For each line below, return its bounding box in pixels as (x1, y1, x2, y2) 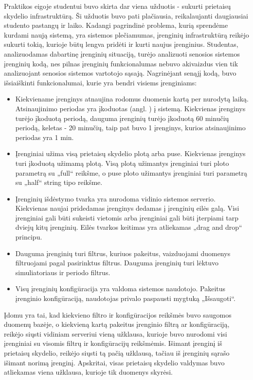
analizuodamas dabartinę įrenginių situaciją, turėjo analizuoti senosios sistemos (4, 48, 240, 59)
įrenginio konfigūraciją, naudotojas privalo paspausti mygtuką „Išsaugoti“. (15, 293, 235, 303)
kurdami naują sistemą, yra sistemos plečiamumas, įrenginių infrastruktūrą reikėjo (4, 29, 249, 40)
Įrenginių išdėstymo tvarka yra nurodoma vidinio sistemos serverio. (15, 193, 216, 203)
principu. (15, 232, 42, 242)
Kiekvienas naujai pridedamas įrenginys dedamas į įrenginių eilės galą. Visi (15, 203, 239, 213)
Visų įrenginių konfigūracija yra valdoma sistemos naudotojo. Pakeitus (15, 283, 226, 294)
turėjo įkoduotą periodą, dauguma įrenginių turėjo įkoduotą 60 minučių (15, 113, 229, 123)
